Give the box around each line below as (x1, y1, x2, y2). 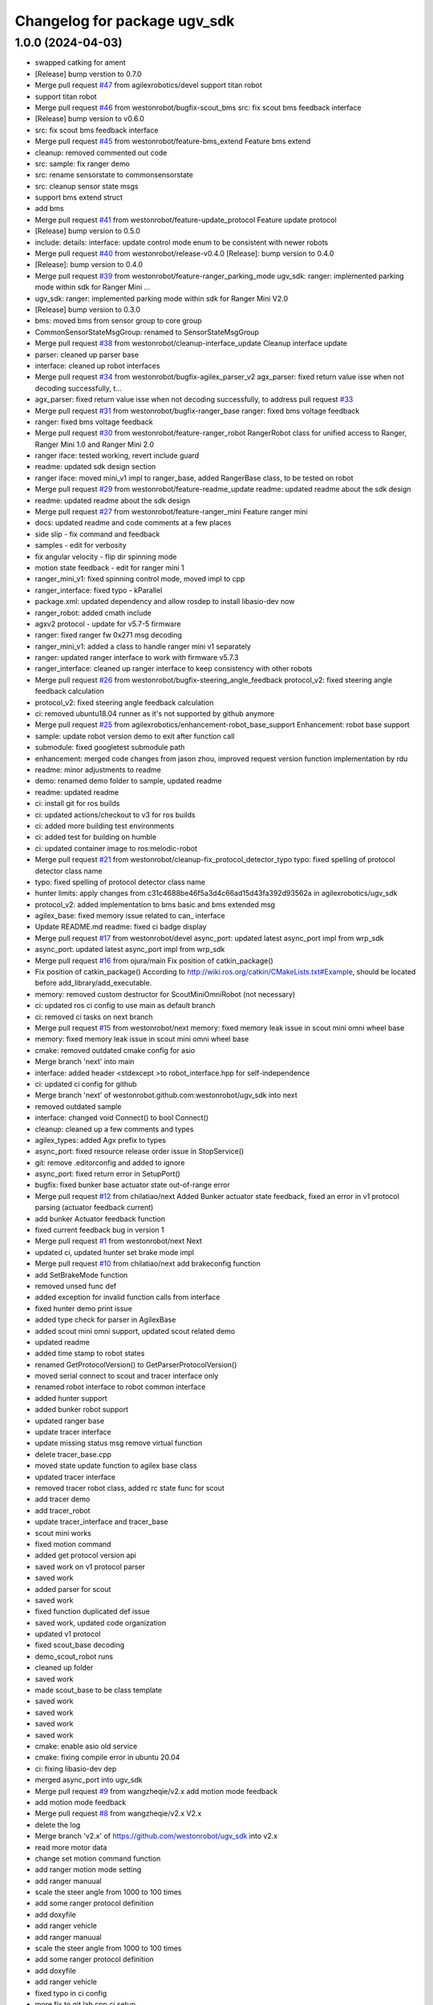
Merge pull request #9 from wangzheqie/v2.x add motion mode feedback (34, 1786, 278, 1796)
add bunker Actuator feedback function (34, 1213, 166, 1223)
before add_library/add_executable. (34, 978, 152, 988)
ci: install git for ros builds (34, 799, 120, 808)
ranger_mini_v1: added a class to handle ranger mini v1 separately (34, 642, 252, 651)
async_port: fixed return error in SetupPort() (34, 1169, 180, 1179)
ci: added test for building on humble (34, 832, 156, 842)
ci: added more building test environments (34, 820, 175, 830)
